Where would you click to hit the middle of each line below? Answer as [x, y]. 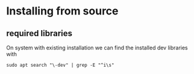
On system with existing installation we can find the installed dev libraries [97, 48]
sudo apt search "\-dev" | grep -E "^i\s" [60, 65]
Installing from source [62, 11]
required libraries [39, 33]
